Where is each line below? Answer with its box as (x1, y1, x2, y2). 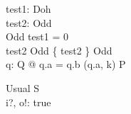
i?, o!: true (6, 94, 51, 109)
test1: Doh (6, 1, 51, 16)
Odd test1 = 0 (6, 29, 68, 44)
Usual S (6, 80, 40, 95)
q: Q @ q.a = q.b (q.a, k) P (6, 57, 126, 72)
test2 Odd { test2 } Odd (6, 42, 112, 57)
